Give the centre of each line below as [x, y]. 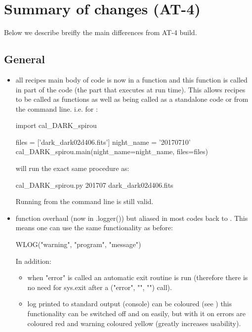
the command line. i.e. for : [57, 108]
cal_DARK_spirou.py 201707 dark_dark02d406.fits [94, 185]
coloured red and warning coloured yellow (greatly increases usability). [134, 323]
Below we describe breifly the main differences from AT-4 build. [101, 32]
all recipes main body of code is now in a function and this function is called [131, 79]
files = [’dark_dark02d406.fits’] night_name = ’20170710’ [103, 142]
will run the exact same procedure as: [72, 168]
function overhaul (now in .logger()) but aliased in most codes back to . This [132, 218]
